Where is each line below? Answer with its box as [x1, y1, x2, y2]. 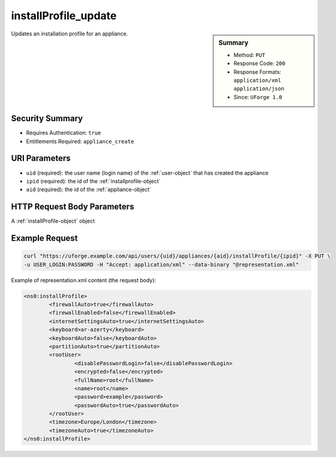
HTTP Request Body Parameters [11, 202, 134, 212]
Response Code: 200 [233, 60, 286, 67]
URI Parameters [11, 153, 71, 163]
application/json [233, 85, 284, 92]
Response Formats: [233, 68, 281, 75]
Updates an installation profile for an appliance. [11, 30, 128, 37]
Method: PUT [233, 51, 265, 58]
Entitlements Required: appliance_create [26, 138, 134, 145]
